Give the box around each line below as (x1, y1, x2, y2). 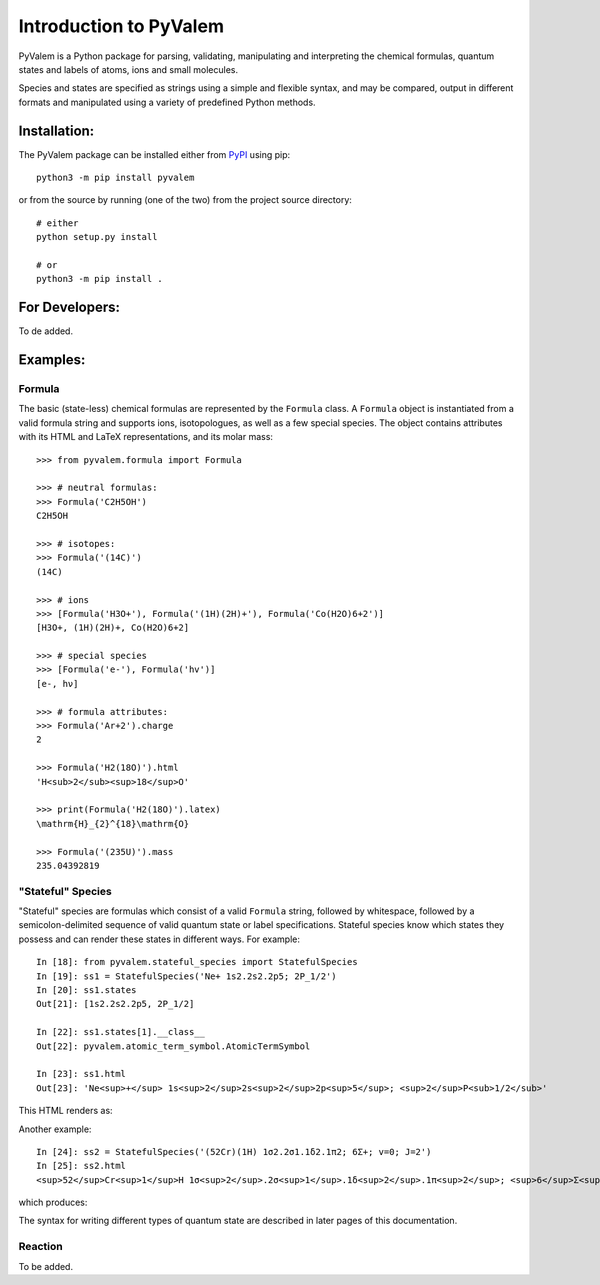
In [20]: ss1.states (36, 985, 137, 996)
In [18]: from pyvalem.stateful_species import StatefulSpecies (36, 956, 359, 968)
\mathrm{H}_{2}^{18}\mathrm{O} (36, 818, 190, 829)
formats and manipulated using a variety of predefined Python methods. (18, 96, 316, 108)
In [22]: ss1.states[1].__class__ (36, 1026, 205, 1038)
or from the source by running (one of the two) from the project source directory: (18, 194, 352, 206)
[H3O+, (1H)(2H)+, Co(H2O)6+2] (36, 622, 190, 634)
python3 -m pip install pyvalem (36, 172, 195, 184)
